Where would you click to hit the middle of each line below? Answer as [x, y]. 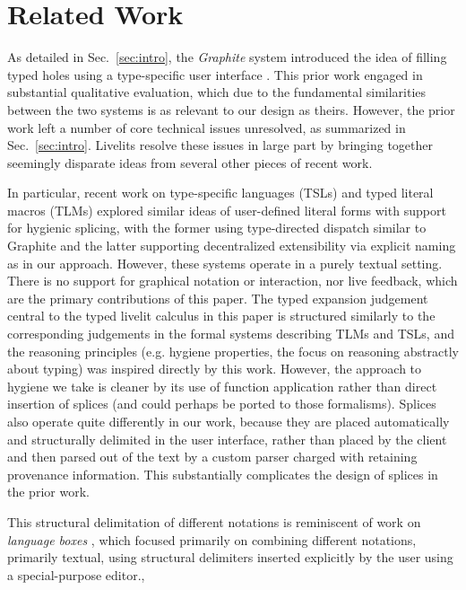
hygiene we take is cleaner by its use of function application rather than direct [222, 386]
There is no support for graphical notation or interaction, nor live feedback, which [233, 281]
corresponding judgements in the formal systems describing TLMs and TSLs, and [231, 334]
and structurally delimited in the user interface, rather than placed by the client [227, 439]
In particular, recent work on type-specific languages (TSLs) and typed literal [220, 193]
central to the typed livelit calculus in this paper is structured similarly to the [221, 316]
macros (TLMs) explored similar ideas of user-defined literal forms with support [227, 210]
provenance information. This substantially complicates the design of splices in [223, 474]
